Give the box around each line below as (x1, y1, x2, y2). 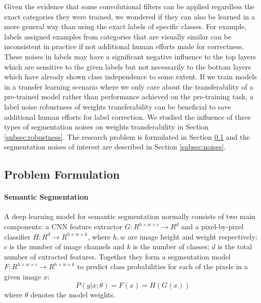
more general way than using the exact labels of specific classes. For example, (4, 21, 247, 32)
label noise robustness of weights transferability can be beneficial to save (4, 101, 231, 112)
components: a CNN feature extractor (4, 221, 123, 232)
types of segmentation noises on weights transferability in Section (4, 121, 209, 132)
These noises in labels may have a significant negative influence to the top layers (4, 51, 256, 61)
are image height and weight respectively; (127, 231, 257, 242)
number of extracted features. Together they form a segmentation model (4, 251, 231, 262)
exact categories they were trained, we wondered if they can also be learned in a (4, 11, 255, 21)
